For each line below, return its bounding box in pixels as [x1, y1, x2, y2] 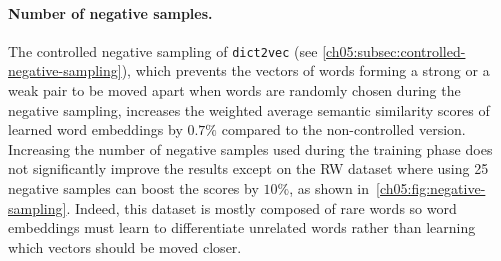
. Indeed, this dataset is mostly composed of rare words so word [66, 197, 457, 218]
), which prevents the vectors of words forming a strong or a [121, 60, 490, 81]
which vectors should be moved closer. [8, 236, 242, 257]
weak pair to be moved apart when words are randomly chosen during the [8, 80, 461, 101]
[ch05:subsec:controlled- [322, 40, 466, 61]
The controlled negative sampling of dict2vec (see [8, 40, 318, 61]
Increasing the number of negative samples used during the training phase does [8, 138, 493, 159]
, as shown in [289, 178, 370, 199]
